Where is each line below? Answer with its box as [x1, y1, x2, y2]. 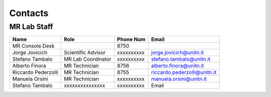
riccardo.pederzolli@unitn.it [151, 69, 217, 76]
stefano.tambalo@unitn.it [151, 56, 211, 63]
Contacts [9, 8, 49, 19]
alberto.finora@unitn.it [151, 62, 204, 69]
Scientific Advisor [63, 49, 106, 56]
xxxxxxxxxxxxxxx [63, 82, 105, 89]
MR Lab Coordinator [63, 56, 111, 63]
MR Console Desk [12, 43, 55, 50]
